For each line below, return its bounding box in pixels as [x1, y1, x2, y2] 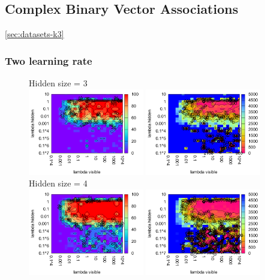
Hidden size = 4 [29, 177, 88, 189]
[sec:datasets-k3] [5, 28, 64, 40]
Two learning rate [5, 53, 92, 68]
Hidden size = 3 [29, 77, 88, 89]
